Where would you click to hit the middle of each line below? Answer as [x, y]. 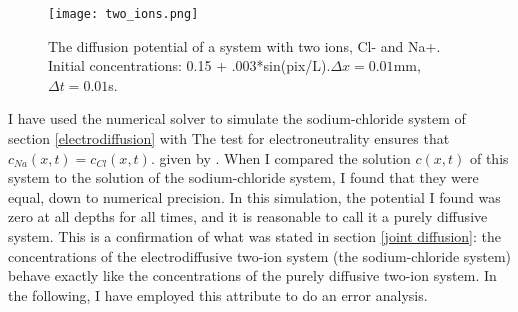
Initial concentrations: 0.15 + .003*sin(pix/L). [189, 65]
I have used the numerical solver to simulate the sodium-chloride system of [237, 118]
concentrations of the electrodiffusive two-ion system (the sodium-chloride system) [260, 255]
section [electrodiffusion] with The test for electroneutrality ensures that [229, 138]
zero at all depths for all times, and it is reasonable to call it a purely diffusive [248, 216]
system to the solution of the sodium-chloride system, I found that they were [243, 177]
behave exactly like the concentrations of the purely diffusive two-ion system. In [252, 275]
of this [489, 157]
